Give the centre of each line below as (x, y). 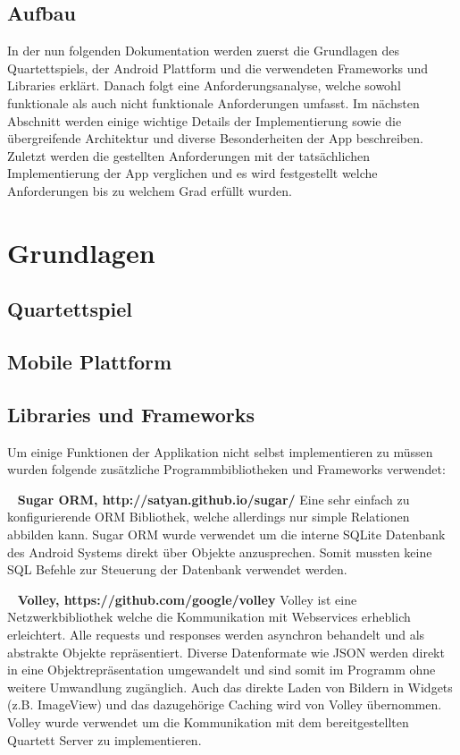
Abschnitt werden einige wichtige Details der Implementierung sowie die (205, 120)
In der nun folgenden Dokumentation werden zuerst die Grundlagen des (203, 51)
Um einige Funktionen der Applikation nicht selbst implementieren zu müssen (220, 451)
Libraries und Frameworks (131, 414)
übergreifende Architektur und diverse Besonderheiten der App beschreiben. (215, 138)
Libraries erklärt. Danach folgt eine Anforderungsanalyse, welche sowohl (204, 85)
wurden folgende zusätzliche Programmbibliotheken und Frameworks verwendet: (226, 469)
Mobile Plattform (90, 362)
